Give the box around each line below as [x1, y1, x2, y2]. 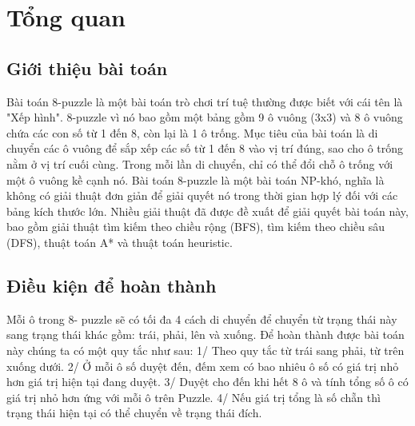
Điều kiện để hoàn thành [6, 273, 217, 297]
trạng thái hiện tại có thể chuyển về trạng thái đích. [6, 404, 262, 421]
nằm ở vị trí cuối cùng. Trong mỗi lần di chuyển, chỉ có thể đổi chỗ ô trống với [6, 155, 393, 172]
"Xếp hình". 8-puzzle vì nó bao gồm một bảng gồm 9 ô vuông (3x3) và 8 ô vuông [6, 109, 403, 125]
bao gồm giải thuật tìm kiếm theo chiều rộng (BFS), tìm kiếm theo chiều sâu [6, 218, 385, 235]
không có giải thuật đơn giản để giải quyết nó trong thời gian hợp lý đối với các [6, 187, 398, 204]
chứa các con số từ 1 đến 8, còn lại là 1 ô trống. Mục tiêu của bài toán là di [6, 124, 378, 141]
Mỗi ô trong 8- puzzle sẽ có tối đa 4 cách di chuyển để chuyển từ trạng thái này [6, 310, 397, 327]
